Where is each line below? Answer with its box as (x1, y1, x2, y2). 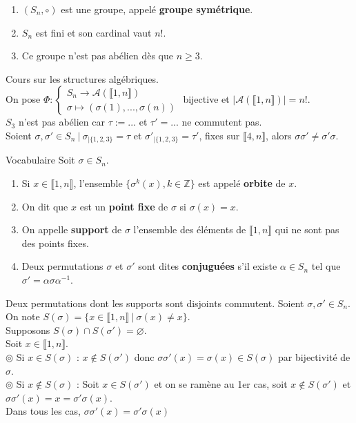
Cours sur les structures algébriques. (6, 71, 159, 86)
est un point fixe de (79, 199, 168, 213)
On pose (6, 92, 41, 106)
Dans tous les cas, (6, 404, 81, 418)
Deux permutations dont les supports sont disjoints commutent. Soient (6, 295, 304, 310)
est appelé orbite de (198, 176, 286, 190)
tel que (311, 259, 341, 273)
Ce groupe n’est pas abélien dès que (21, 48, 173, 63)
